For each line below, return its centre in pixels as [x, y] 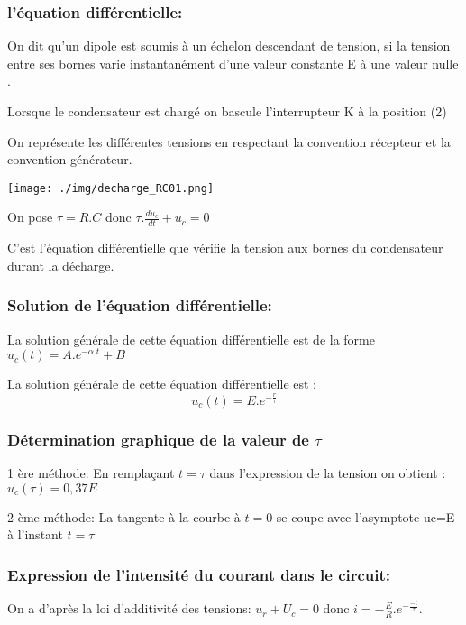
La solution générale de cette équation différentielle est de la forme [191, 339]
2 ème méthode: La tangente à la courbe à [124, 516]
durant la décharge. [61, 265]
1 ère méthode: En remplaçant [91, 473]
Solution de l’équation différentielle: [140, 305]
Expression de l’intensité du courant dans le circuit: [199, 574]
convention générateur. [70, 159]
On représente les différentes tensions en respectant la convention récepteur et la [229, 141]
